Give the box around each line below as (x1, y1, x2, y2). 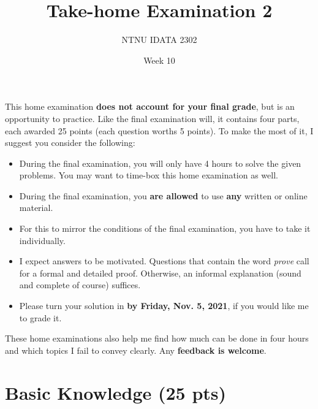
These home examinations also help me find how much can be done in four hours (5, 332, 309, 345)
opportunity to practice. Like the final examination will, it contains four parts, (5, 112, 300, 124)
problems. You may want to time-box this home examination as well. (19, 169, 278, 182)
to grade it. (19, 311, 62, 324)
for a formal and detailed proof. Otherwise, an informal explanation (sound (19, 266, 301, 279)
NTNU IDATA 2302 (121, 33, 197, 46)
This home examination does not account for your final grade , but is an (5, 100, 295, 113)
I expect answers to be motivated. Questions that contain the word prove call (19, 254, 309, 267)
